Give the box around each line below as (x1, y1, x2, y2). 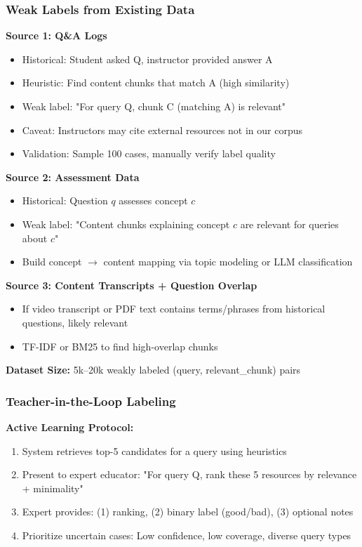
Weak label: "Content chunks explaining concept (22, 216, 230, 231)
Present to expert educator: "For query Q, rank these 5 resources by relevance (22, 467, 357, 482)
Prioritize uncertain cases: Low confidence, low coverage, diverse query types (22, 527, 351, 542)
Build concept (22, 254, 82, 269)
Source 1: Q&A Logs (6, 28, 107, 43)
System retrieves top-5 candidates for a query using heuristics (22, 443, 287, 458)
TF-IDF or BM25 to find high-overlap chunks (22, 338, 218, 353)
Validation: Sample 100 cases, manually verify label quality (22, 146, 276, 161)
